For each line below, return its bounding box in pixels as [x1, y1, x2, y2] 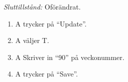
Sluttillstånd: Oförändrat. [3, 1, 81, 11]
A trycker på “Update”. [15, 18, 87, 28]
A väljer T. [15, 35, 49, 45]
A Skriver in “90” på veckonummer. [15, 51, 124, 62]
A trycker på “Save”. [15, 68, 78, 79]
